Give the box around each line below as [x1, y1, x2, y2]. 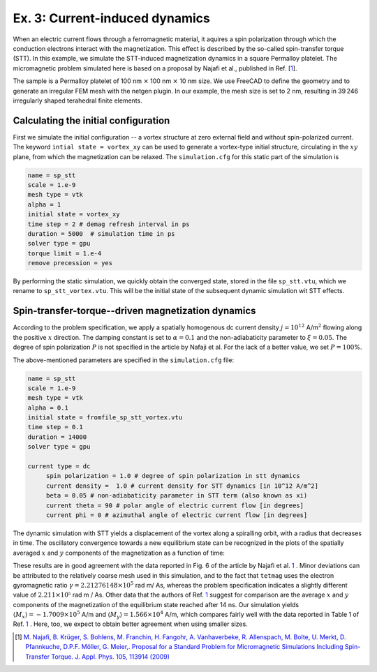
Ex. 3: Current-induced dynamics [13, 10, 211, 26]
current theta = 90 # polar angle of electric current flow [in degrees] [45, 501, 304, 509]
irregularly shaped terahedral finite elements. [13, 96, 142, 105]
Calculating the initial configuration [13, 114, 170, 126]
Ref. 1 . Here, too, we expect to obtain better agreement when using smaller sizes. [13, 620, 248, 628]
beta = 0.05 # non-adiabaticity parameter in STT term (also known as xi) [45, 492, 308, 500]
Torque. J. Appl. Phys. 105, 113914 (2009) [51, 652, 170, 661]
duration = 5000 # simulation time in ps [27, 230, 175, 237]
